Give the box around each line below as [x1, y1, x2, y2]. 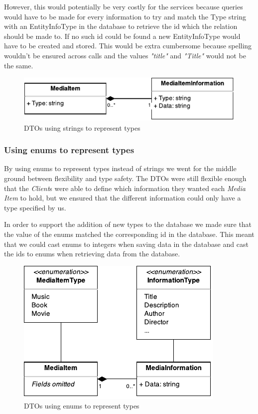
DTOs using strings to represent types [24, 122, 140, 133]
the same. [4, 60, 33, 70]
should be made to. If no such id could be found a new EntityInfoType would [4, 30, 241, 41]
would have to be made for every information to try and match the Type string [4, 11, 246, 21]
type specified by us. [4, 202, 66, 212]
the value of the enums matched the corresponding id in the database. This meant [4, 228, 255, 239]
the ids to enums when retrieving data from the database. [4, 248, 180, 259]
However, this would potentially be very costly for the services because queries [4, 1, 243, 11]
